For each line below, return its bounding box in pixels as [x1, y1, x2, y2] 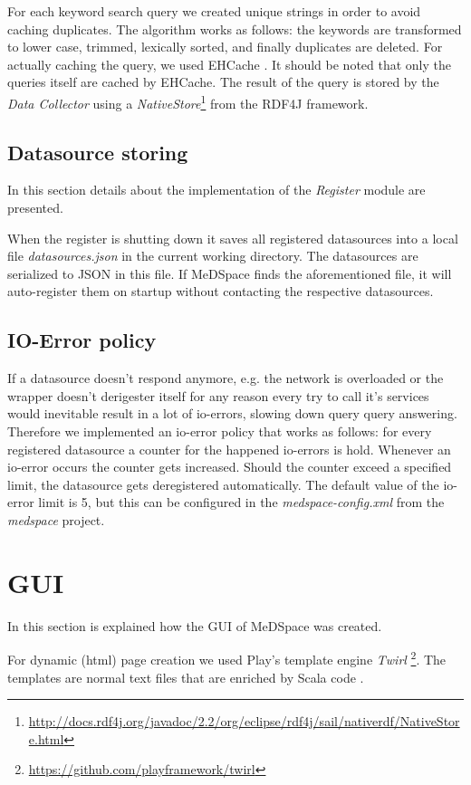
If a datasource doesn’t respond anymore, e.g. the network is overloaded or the [7, 369, 444, 388]
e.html [28, 729, 64, 748]
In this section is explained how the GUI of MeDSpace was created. [7, 616, 382, 635]
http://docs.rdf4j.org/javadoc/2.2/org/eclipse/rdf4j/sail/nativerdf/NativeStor [28, 712, 460, 731]
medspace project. [7, 510, 105, 529]
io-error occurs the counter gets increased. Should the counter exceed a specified [7, 457, 452, 476]
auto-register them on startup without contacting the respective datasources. [7, 282, 434, 301]
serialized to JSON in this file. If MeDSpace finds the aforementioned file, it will [7, 263, 452, 282]
